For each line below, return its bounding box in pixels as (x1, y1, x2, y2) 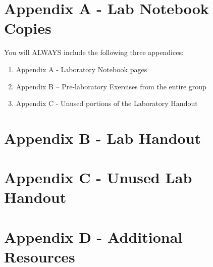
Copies (4, 18, 51, 38)
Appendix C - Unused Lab (4, 167, 192, 188)
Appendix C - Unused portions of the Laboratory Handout (16, 98, 198, 109)
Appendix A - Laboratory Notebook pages (16, 64, 147, 74)
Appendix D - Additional (4, 226, 183, 247)
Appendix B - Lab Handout (4, 127, 201, 148)
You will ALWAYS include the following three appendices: (4, 47, 184, 58)
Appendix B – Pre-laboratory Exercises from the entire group (16, 81, 206, 91)
